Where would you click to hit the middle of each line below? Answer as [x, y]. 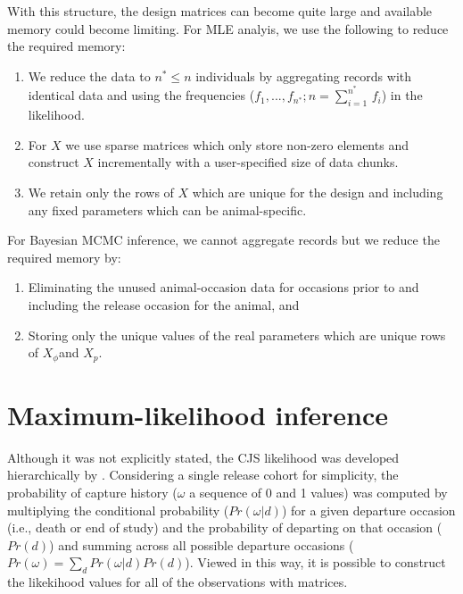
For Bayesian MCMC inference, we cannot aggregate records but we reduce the [223, 240]
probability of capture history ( [92, 492]
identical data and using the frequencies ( [141, 95]
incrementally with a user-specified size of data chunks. [248, 162]
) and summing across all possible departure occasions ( [202, 544]
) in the [402, 95]
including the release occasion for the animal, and [164, 304]
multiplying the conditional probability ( [118, 510]
